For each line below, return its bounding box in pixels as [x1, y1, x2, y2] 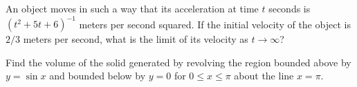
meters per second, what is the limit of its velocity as [23, 32, 248, 46]
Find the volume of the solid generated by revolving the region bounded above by [6, 55, 351, 69]
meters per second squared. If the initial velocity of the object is [79, 17, 351, 31]
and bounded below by [49, 68, 146, 83]
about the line [234, 68, 294, 83]
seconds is [268, 1, 311, 15]
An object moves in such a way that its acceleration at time [6, 1, 259, 15]
